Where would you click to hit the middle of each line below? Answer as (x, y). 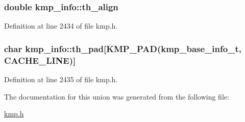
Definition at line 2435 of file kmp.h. (61, 79)
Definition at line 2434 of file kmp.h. (61, 26)
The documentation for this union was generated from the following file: (117, 96)
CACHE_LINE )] (40, 60)
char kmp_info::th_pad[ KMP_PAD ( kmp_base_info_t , (123, 48)
